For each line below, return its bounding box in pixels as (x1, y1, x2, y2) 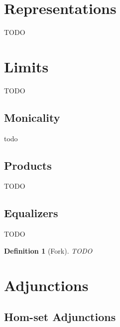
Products (4, 157, 52, 173)
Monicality (4, 109, 60, 125)
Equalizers (4, 205, 58, 221)
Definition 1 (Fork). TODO (4, 245, 93, 256)
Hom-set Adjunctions (4, 309, 116, 325)
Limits (4, 56, 49, 76)
